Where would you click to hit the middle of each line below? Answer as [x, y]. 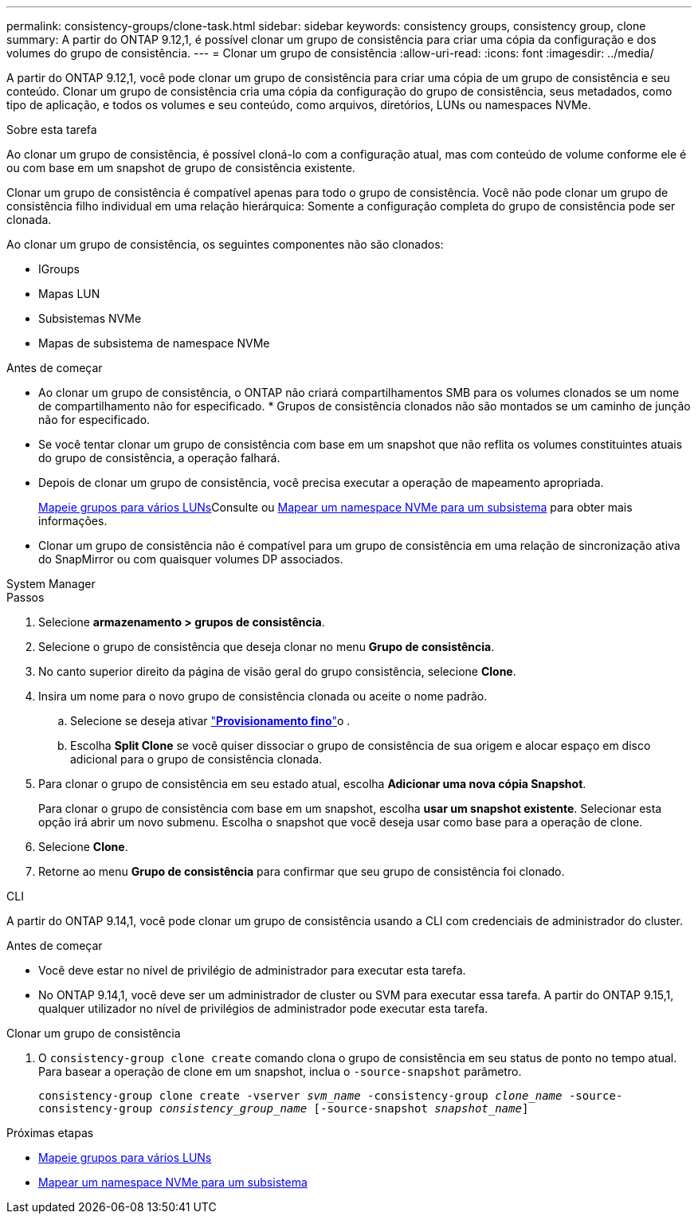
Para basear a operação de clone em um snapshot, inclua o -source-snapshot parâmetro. [280, 1071]
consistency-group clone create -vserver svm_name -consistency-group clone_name [300, 1096]
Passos [25, 597]
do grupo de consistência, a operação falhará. [159, 458]
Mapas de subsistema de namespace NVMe [154, 343]
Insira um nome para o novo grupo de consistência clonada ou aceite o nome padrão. [263, 696]
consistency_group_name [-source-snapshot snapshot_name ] [344, 1108]
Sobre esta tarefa [52, 129]
